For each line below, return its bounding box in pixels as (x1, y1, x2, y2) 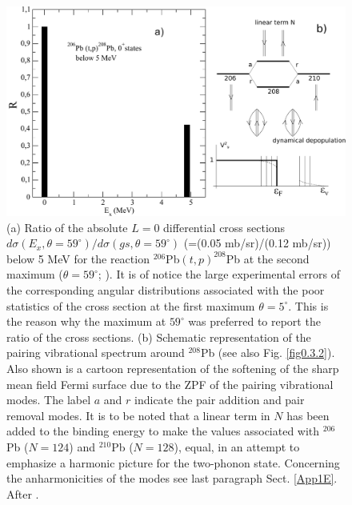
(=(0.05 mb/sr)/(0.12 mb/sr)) (183, 234, 331, 251)
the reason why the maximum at (6, 313, 166, 330)
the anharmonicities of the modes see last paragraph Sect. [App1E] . (6, 470, 338, 487)
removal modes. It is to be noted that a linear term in (6, 407, 270, 423)
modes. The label (6, 391, 91, 408)
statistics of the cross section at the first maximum (6, 297, 255, 314)
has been (286, 407, 330, 423)
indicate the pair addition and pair (134, 391, 305, 408)
